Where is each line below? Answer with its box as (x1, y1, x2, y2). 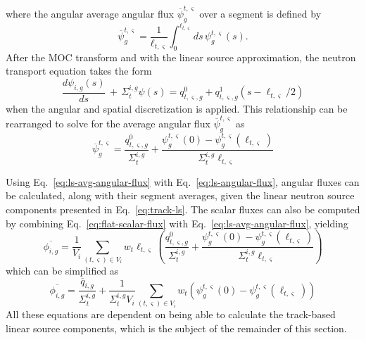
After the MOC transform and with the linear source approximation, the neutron (6, 49, 356, 64)
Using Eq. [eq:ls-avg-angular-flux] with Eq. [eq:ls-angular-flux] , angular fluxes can (6, 174, 360, 189)
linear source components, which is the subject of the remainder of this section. (6, 320, 347, 335)
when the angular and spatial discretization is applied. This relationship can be (6, 101, 348, 115)
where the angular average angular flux (6, 6, 174, 20)
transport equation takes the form (6, 63, 152, 78)
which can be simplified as (6, 263, 119, 277)
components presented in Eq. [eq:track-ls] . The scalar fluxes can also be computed (6, 202, 360, 217)
